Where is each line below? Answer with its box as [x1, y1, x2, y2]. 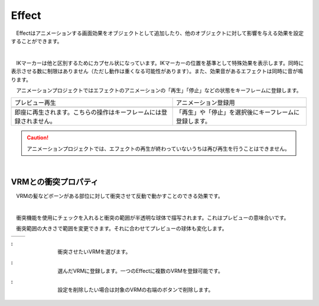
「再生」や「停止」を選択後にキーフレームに [175, 108, 300, 116]
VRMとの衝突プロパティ [11, 177, 99, 187]
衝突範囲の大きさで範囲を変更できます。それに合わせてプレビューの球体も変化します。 [15, 225, 227, 232]
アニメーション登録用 [175, 99, 236, 107]
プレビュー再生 [14, 99, 56, 107]
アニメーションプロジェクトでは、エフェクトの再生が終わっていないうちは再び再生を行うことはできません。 [27, 145, 290, 152]
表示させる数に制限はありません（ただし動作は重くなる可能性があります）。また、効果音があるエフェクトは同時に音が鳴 [11, 68, 304, 75]
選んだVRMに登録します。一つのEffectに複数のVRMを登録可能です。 [57, 267, 224, 274]
